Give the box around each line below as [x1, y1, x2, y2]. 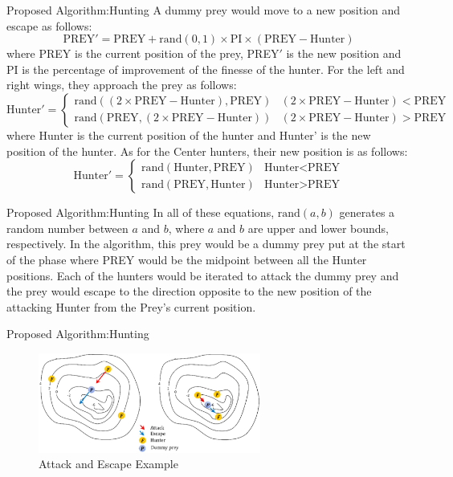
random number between [6, 219, 129, 236]
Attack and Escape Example [39, 455, 178, 472]
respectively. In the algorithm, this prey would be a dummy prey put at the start [6, 235, 406, 252]
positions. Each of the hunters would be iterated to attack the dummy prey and [6, 267, 399, 283]
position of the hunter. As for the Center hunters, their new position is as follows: [6, 142, 408, 159]
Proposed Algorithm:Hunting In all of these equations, [6, 204, 275, 221]
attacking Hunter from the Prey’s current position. [6, 298, 256, 315]
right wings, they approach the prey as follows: [6, 76, 237, 93]
